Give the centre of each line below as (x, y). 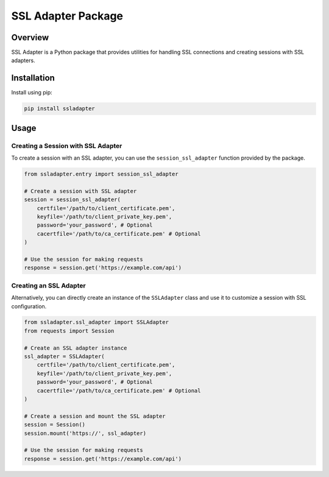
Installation (33, 78)
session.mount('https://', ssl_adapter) (85, 433)
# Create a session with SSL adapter (80, 191)
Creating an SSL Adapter (48, 285)
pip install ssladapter (60, 109)
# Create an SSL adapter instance (76, 348)
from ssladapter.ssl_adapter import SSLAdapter (96, 322)
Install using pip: (32, 93)
